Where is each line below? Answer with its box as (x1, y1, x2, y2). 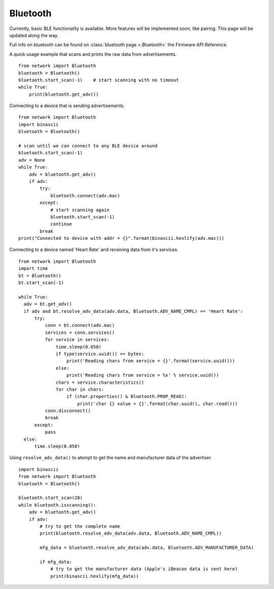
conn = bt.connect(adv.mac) (45, 323, 115, 328)
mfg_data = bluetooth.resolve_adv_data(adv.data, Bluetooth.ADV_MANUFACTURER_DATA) (40, 545, 254, 551)
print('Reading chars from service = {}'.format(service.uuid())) (66, 358, 235, 364)
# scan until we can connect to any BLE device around (18, 143, 158, 149)
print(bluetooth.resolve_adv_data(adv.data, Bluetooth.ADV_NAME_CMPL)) (40, 531, 222, 536)
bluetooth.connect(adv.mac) (50, 193, 120, 198)
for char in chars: (56, 386, 104, 392)
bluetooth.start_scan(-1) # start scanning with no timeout (18, 77, 179, 83)
